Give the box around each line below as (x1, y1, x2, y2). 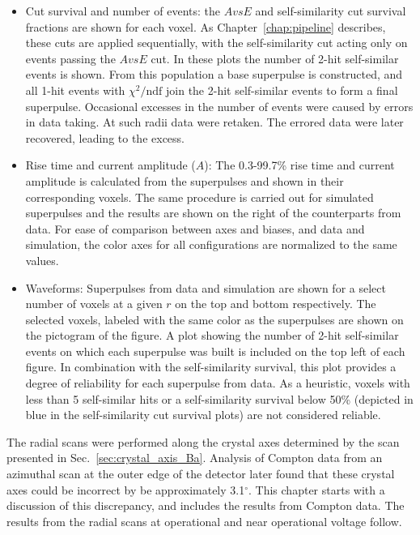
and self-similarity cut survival (255, 2, 406, 19)
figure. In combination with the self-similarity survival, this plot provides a (25, 358, 397, 375)
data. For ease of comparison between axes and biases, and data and (25, 220, 365, 237)
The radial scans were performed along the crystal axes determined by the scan (6, 433, 400, 450)
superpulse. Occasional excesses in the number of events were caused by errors (25, 97, 414, 114)
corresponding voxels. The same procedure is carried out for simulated (25, 188, 374, 205)
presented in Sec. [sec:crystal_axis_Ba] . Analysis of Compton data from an (6, 449, 383, 466)
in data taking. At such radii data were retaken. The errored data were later (25, 113, 404, 131)
